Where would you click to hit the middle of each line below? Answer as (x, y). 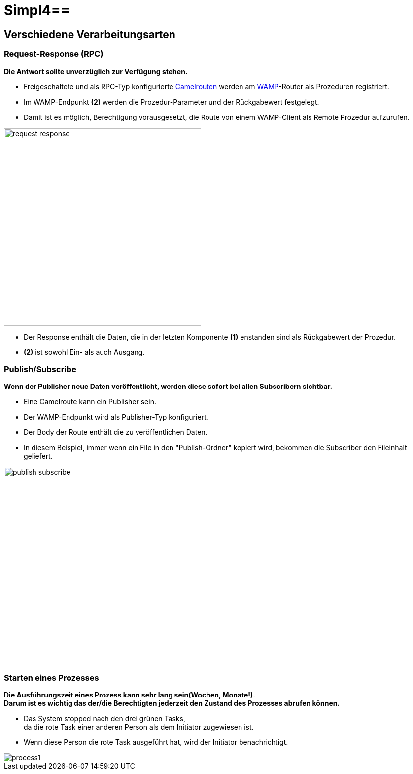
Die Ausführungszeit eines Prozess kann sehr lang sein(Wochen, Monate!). (130, 695)
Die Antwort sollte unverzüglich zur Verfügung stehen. (96, 71)
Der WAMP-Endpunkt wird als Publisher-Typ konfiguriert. (116, 417)
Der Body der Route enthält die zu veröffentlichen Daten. (116, 432)
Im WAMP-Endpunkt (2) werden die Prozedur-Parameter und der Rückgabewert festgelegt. (172, 102)
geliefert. (38, 456)
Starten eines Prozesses (52, 677)
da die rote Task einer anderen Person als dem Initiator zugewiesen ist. (139, 727)
